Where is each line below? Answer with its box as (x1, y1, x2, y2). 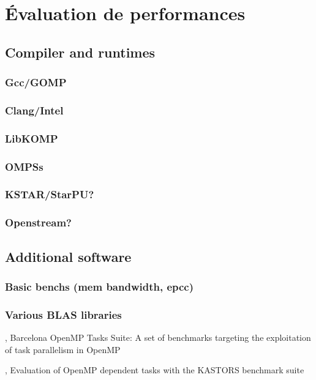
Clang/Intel (5, 102, 64, 117)
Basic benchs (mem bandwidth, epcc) (5, 278, 194, 294)
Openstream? (5, 215, 72, 230)
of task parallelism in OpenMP (5, 343, 121, 356)
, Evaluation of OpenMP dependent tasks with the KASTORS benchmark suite (5, 363, 304, 376)
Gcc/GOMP (5, 75, 67, 90)
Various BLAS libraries (5, 307, 122, 322)
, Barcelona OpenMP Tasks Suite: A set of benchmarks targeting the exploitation (5, 331, 311, 344)
